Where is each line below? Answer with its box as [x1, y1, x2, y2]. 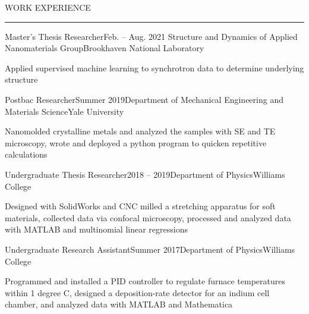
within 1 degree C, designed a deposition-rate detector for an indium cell [5, 286, 270, 299]
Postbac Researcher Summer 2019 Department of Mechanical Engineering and [5, 93, 283, 105]
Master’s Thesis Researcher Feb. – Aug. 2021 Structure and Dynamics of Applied [5, 30, 298, 42]
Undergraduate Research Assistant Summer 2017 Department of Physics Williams [5, 243, 295, 255]
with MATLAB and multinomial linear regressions [5, 223, 188, 235]
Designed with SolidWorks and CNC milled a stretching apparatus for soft [5, 200, 276, 212]
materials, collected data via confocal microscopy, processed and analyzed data [5, 211, 291, 224]
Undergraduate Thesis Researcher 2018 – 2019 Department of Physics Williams [5, 168, 285, 180]
